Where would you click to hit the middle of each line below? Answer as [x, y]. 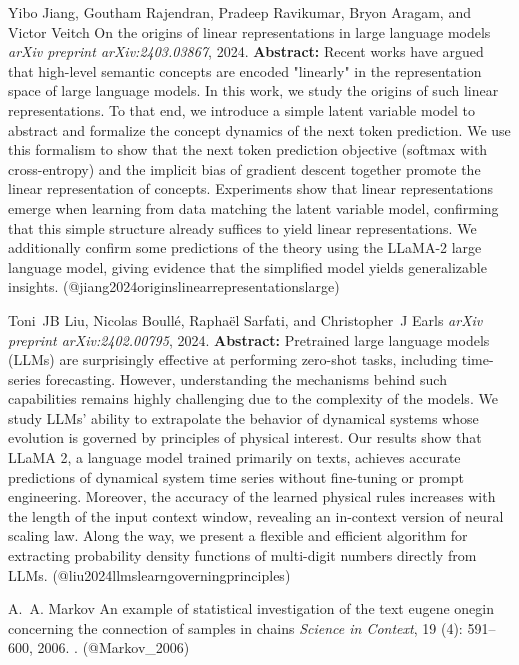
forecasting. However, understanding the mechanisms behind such [246, 378]
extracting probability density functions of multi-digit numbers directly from [242, 555]
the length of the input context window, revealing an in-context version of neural [256, 515]
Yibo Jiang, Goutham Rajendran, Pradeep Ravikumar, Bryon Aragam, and [239, 12]
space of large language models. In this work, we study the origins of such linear [253, 90]
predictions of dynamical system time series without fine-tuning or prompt [236, 476]
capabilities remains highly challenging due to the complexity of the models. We [253, 398]
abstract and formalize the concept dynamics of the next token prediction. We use [259, 129]
